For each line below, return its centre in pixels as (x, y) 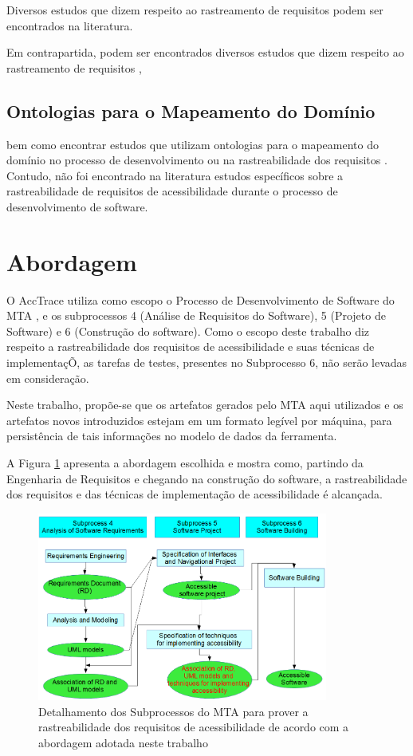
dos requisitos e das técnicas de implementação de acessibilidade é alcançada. (195, 494)
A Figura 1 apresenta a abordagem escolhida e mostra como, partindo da (185, 463)
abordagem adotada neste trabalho (123, 742)
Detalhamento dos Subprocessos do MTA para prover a (173, 711)
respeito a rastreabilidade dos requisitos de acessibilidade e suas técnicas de (191, 346)
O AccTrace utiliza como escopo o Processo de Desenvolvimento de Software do (201, 299)
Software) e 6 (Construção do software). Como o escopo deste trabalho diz (188, 331)
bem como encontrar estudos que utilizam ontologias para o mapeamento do (193, 144)
